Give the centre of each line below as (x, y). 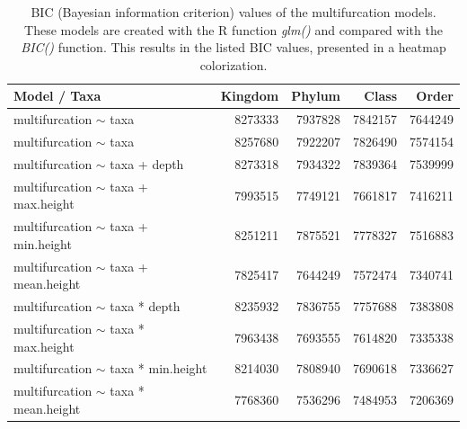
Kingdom (250, 96)
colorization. (233, 64)
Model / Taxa (57, 96)
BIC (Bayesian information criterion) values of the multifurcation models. (233, 12)
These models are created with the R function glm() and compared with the (233, 29)
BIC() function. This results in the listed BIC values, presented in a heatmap (233, 47)
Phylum (316, 96)
